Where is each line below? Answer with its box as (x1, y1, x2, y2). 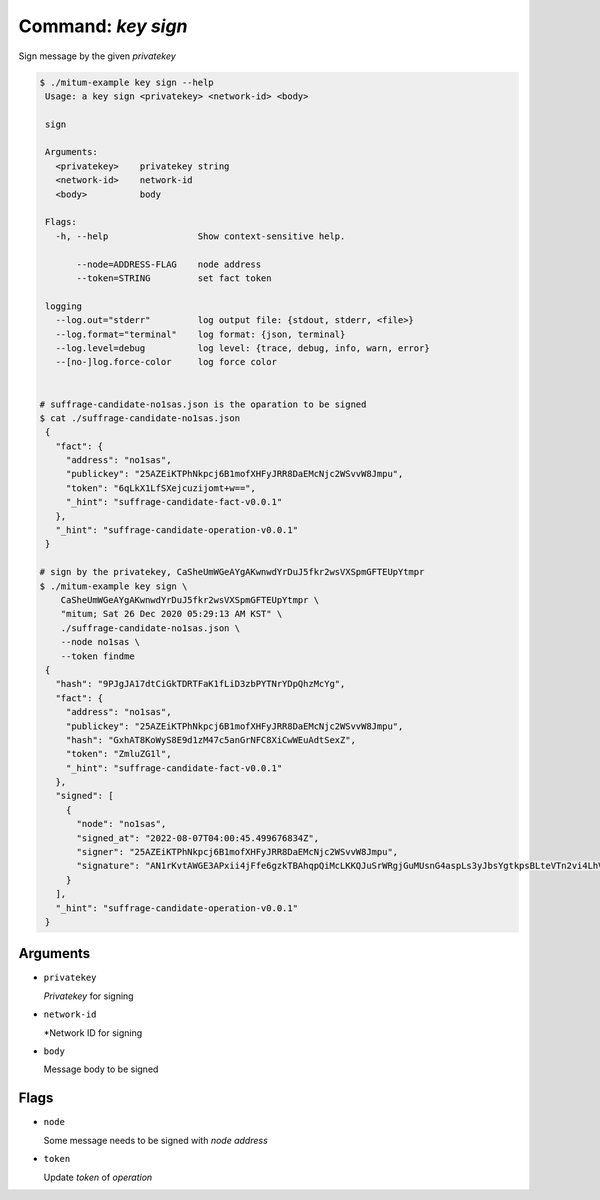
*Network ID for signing (43, 1026, 143, 1039)
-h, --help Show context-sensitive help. (55, 230, 346, 242)
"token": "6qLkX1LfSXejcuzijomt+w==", (65, 482, 257, 494)
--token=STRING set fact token (76, 273, 272, 284)
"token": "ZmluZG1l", (65, 748, 172, 760)
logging (45, 300, 83, 312)
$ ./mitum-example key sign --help (39, 76, 214, 88)
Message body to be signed (43, 1063, 159, 1075)
